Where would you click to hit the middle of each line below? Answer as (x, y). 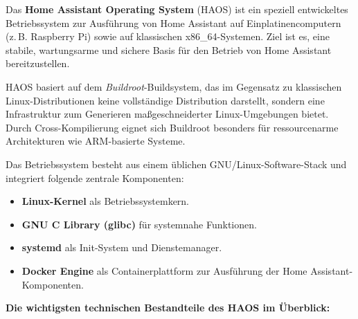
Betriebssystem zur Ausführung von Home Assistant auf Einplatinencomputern (173, 22)
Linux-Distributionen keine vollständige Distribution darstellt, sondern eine (165, 100)
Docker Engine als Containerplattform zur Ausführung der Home (164, 270)
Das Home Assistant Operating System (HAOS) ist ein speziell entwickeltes (177, 9)
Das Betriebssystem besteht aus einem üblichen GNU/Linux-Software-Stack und (176, 164)
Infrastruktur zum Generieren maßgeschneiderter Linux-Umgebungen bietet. (167, 114)
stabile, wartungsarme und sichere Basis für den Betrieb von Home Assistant (169, 49)
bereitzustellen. (38, 63)
